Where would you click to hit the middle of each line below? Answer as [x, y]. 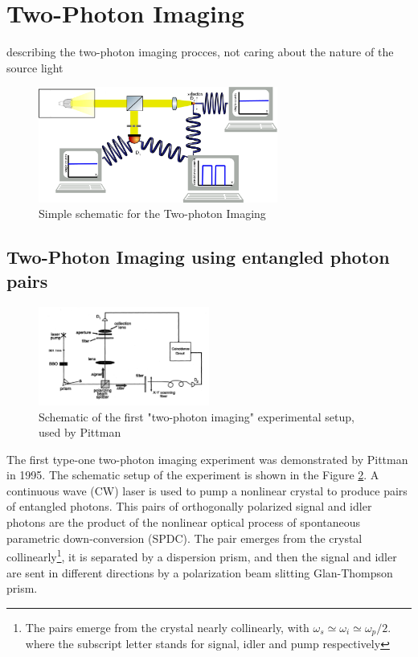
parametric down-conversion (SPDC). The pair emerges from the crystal [184, 538]
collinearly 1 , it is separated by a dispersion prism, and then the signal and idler [202, 555]
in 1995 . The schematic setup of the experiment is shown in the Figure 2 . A [193, 475]
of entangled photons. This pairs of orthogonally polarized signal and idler [189, 506]
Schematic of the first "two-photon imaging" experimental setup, [197, 416]
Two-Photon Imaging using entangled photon [198, 257]
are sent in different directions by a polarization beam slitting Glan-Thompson [200, 572]
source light [35, 67]
